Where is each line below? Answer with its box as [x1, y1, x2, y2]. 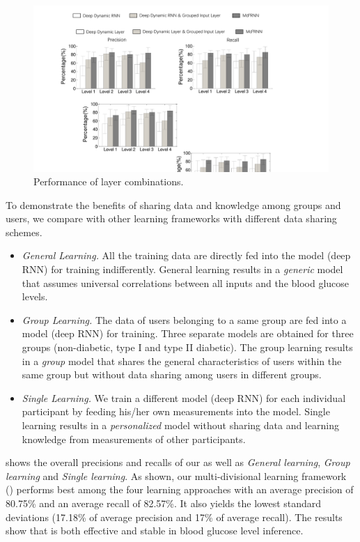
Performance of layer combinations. [33, 174, 184, 189]
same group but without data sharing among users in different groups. [22, 367, 322, 382]
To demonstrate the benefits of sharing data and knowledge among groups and [6, 197, 341, 212]
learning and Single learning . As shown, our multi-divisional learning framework [6, 468, 347, 483]
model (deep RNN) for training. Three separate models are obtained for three [22, 326, 354, 341]
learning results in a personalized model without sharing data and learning [22, 418, 339, 432]
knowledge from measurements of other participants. [22, 431, 246, 446]
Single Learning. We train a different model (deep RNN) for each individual [22, 390, 346, 405]
